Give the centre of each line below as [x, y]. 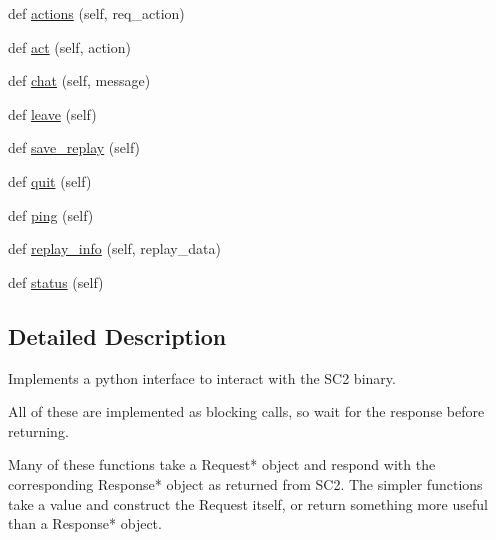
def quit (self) [50, 180]
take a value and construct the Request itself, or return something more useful [248, 503]
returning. [38, 430]
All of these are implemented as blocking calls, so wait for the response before [246, 411]
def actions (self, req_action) [96, 13]
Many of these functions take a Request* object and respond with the [222, 464]
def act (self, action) [69, 46]
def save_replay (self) [74, 147]
